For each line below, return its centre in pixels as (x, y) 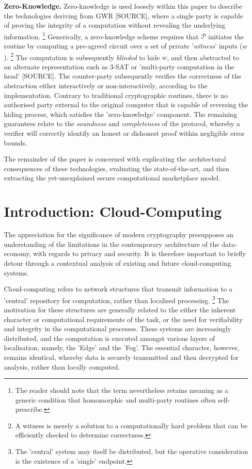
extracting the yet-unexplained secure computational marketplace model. (112, 178)
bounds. (16, 142)
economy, (17, 253)
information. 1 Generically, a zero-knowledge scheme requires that (101, 35)
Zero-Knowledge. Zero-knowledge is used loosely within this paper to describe (123, 6)
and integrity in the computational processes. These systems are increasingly (118, 329)
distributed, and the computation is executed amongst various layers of (110, 338)
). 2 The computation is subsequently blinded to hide (82, 56)
